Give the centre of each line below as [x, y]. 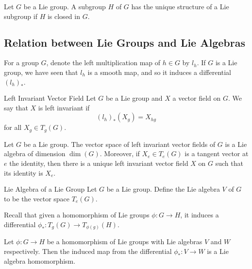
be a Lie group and [134, 98]
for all [13, 127]
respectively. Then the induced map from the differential [88, 251]
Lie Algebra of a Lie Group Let [50, 189]
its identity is [24, 172]
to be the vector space [37, 198]
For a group [21, 63]
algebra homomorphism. [40, 260]
